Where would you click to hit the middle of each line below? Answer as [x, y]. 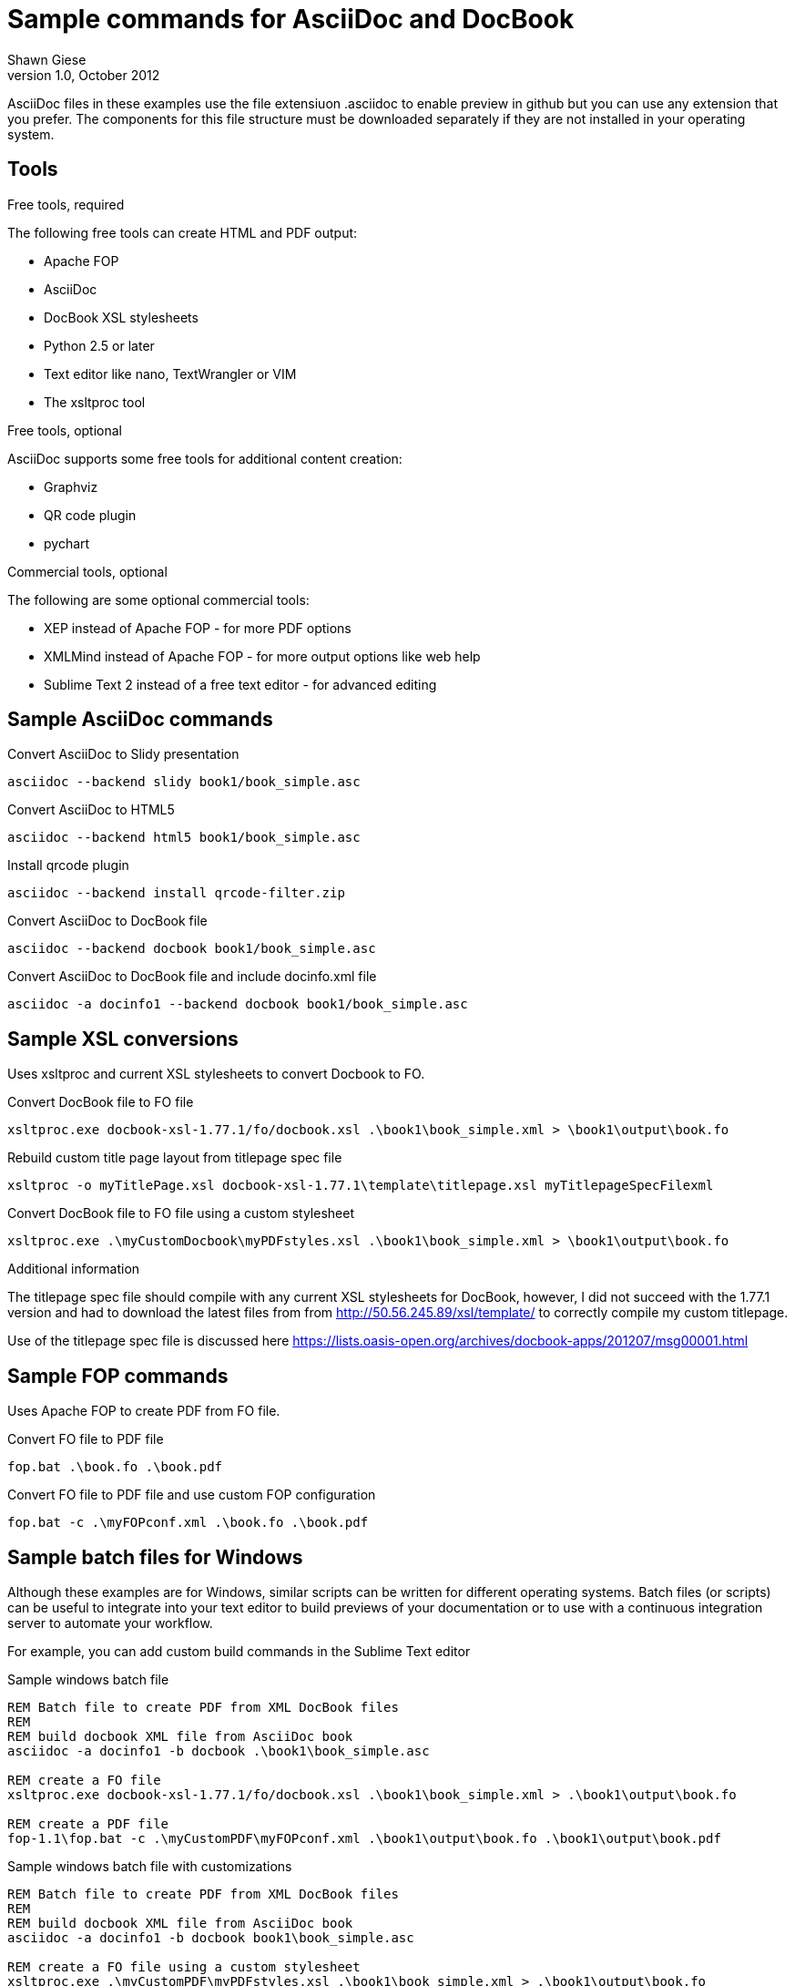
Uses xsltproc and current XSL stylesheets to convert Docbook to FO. [216, 1074]
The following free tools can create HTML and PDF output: [183, 232]
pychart [67, 543]
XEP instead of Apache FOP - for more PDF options [198, 628]
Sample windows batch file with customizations [150, 1866]
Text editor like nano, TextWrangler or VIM [170, 374]
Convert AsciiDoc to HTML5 [91, 810]
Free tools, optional [65, 430]
